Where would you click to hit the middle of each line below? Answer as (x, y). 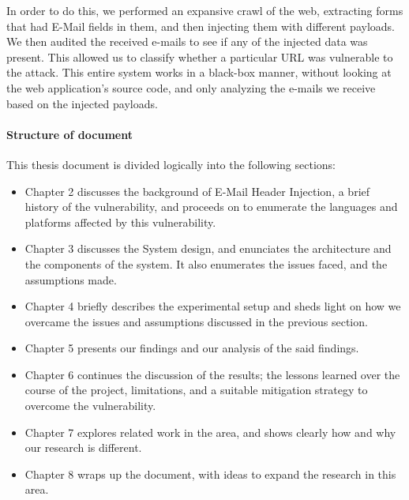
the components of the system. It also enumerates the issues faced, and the (206, 263)
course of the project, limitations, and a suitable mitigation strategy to (196, 390)
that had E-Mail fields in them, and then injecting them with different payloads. (201, 26)
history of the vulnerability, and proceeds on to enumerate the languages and (211, 207)
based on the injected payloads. (82, 103)
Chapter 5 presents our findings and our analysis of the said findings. (192, 348)
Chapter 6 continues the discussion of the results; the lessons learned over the (212, 374)
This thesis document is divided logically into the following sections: (171, 164)
